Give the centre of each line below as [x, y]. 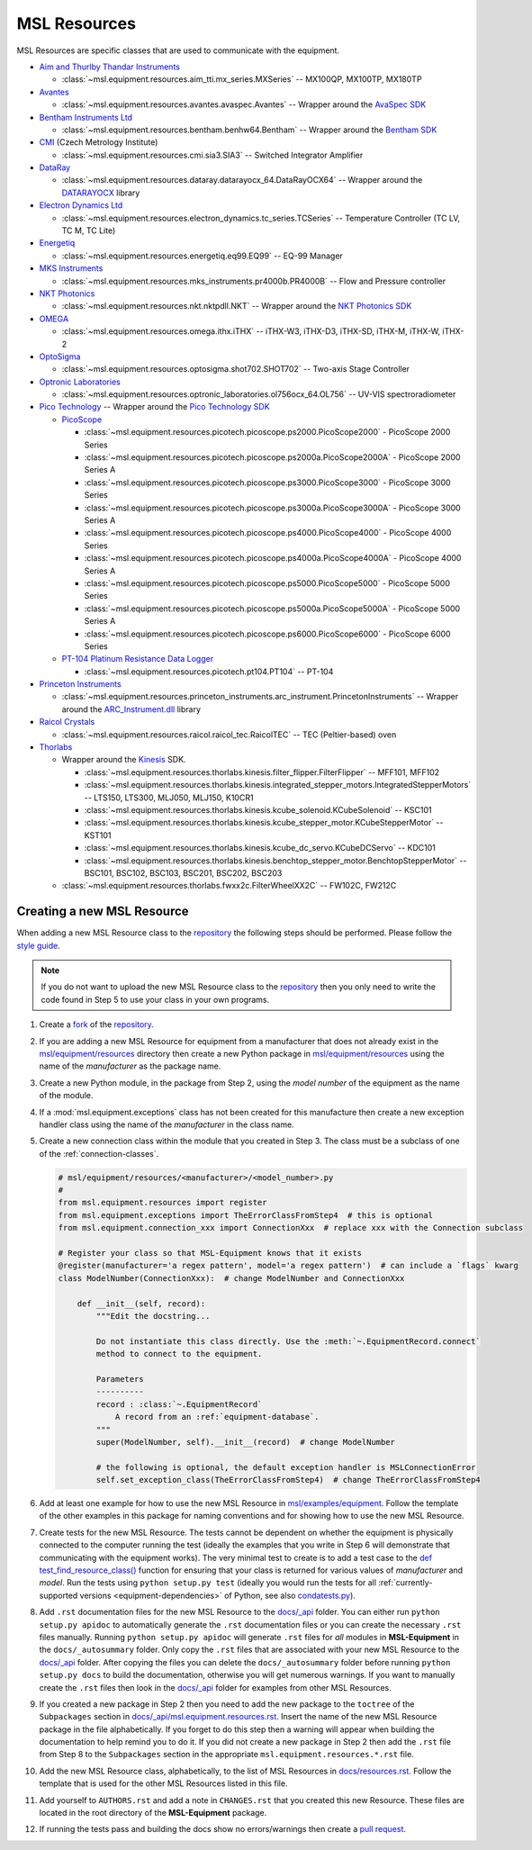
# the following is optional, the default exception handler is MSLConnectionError [286, 1467]
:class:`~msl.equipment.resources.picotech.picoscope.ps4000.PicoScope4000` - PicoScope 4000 [268, 533]
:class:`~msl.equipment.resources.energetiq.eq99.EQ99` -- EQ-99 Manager [203, 256]
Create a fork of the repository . [97, 1024]
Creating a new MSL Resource [103, 911]
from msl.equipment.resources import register [162, 1203]
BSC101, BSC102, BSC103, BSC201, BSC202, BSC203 [183, 872]
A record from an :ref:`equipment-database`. [217, 1417]
